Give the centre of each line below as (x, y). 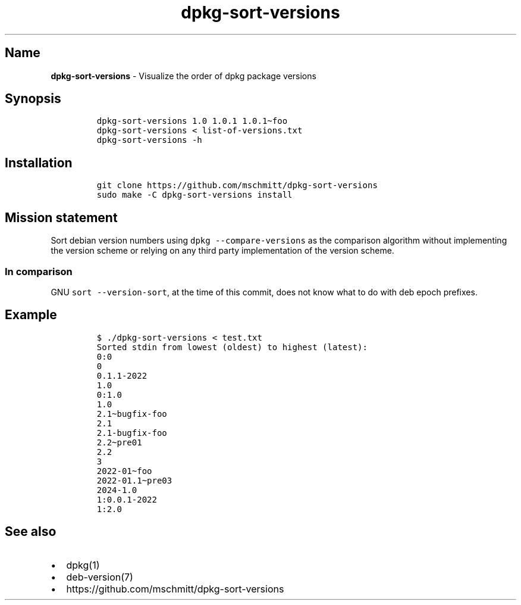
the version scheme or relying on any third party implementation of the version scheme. (222, 251)
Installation (39, 163)
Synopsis (33, 99)
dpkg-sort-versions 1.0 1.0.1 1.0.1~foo (192, 121)
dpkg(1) (83, 565)
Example (31, 315)
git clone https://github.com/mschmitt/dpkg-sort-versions (237, 185)
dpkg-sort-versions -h (149, 140)
